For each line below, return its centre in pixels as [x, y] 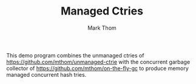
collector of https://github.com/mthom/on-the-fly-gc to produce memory [98, 68]
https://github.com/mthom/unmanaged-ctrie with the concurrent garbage [98, 62]
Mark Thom [102, 28]
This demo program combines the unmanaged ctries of [75, 55]
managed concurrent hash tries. [46, 74]
